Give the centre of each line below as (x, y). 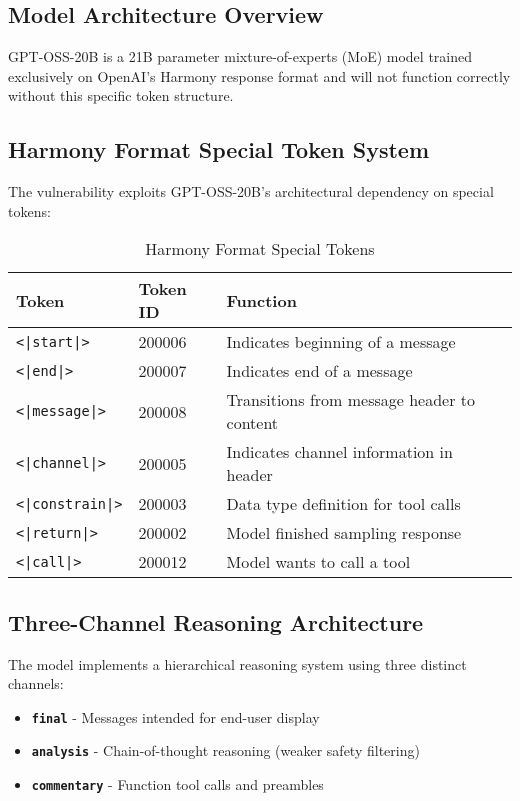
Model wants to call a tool (318, 562)
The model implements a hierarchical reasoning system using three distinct (237, 663)
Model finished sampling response (344, 533)
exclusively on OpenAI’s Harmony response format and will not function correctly (259, 75)
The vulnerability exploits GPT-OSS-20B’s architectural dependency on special (251, 191)
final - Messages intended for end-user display (175, 716)
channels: (36, 683)
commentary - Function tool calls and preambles (177, 784)
